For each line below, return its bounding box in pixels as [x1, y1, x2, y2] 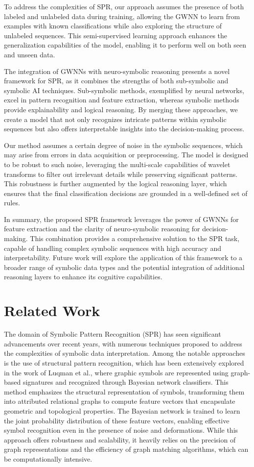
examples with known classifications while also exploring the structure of [4, 21, 222, 31]
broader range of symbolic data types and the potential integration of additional [4, 262, 245, 272]
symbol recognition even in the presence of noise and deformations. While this [4, 425, 238, 435]
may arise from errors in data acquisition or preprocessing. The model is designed [4, 149, 249, 160]
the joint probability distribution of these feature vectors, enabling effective [4, 415, 230, 425]
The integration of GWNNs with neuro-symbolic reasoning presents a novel [4, 66, 230, 76]
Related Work [4, 300, 100, 320]
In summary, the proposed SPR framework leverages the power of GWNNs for [4, 214, 239, 224]
